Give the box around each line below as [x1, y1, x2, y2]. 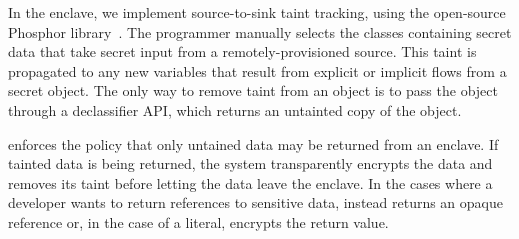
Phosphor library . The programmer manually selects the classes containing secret [8, 21, 512, 42]
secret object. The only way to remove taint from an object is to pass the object [8, 80, 498, 101]
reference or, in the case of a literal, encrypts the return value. [8, 211, 389, 232]
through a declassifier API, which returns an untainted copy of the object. [8, 99, 462, 120]
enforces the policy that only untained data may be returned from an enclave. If [8, 133, 499, 154]
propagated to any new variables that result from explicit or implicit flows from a [8, 60, 507, 81]
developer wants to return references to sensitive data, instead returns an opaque [8, 192, 503, 213]
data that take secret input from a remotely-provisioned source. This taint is [8, 41, 477, 62]
